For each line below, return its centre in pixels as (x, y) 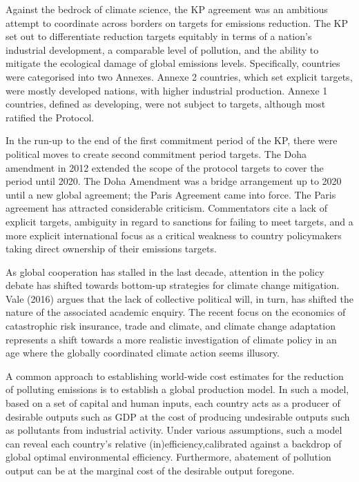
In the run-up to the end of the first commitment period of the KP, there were (172, 140)
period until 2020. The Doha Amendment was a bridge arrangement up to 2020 (174, 181)
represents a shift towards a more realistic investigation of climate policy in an (171, 339)
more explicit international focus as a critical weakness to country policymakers (174, 235)
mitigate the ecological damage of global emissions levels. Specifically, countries (173, 63)
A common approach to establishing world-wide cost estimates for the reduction (175, 375)
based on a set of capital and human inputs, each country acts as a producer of (173, 403)
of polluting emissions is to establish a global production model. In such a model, (177, 389)
